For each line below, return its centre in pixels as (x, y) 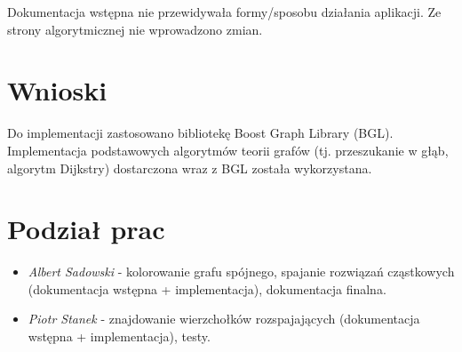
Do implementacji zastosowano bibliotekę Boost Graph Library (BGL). (200, 133)
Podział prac (86, 229)
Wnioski (57, 90)
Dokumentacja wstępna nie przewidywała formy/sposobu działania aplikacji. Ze (224, 12)
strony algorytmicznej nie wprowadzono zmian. (135, 29)
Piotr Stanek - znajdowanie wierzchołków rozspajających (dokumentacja (224, 319)
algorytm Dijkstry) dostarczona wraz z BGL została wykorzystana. (190, 168)
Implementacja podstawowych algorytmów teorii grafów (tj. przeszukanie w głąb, (228, 150)
